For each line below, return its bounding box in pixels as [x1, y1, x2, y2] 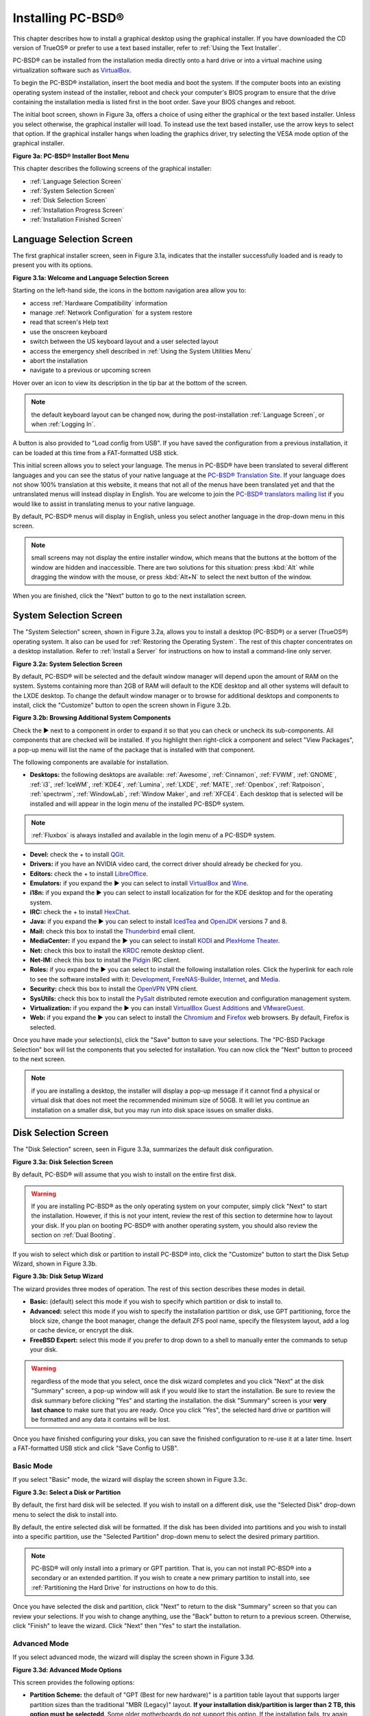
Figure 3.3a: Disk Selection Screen [12, 1157, 113, 1166]
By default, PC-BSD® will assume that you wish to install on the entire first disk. [12, 1170, 236, 1179]
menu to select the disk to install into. [12, 1510, 118, 1518]
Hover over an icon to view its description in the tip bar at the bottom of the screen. [12, 378, 248, 387]
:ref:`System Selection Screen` [29, 187, 116, 195]
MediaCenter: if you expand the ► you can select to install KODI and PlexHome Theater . [29, 937, 280, 945]
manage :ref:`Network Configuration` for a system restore [29, 309, 193, 317]
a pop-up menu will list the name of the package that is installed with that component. [12, 745, 256, 754]
